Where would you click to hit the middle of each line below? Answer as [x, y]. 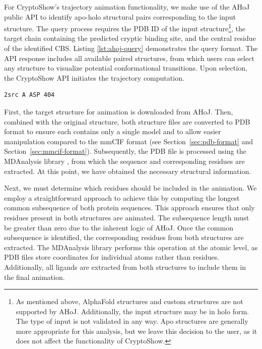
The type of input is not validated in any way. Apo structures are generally [132, 321]
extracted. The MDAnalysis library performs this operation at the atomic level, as [131, 247]
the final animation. [35, 277]
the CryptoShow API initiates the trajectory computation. [94, 77]
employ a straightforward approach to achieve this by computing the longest [122, 197]
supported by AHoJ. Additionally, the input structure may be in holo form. [132, 311]
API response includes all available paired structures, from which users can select [129, 58]
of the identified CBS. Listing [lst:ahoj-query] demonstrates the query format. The [131, 48]
